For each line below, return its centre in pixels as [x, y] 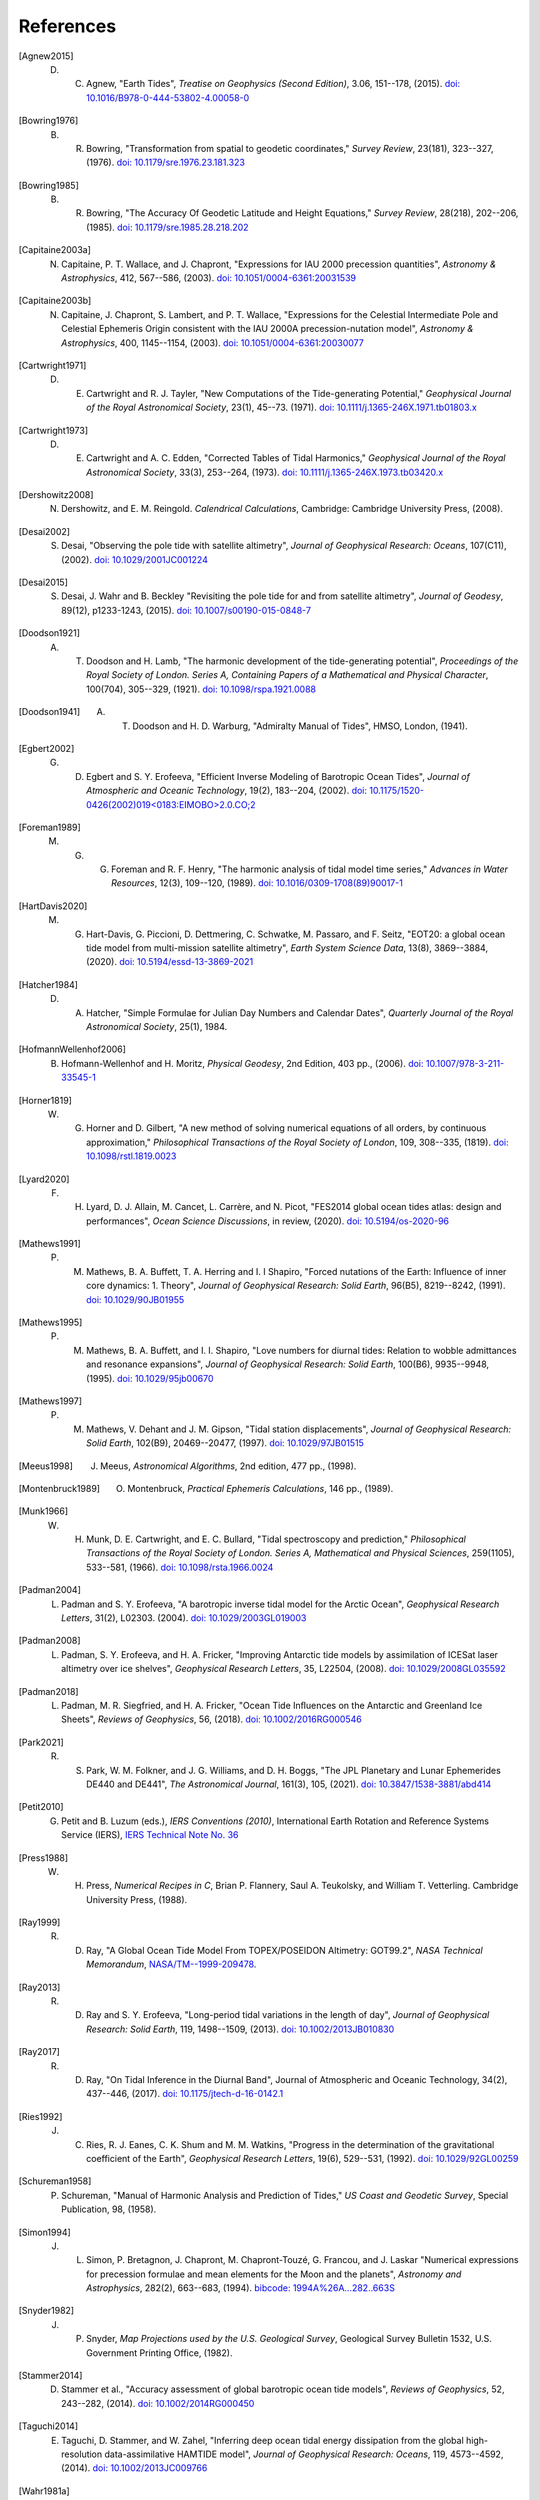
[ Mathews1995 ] [50, 1322]
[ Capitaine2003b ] [55, 301]
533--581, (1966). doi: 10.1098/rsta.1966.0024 [180, 1567]
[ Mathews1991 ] [50, 1244]
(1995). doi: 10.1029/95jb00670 [150, 1378]
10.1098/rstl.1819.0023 [131, 1156]
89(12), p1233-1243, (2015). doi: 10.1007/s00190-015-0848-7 [186, 610]
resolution [82, 2454]
